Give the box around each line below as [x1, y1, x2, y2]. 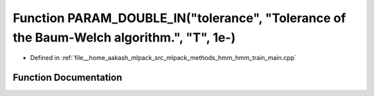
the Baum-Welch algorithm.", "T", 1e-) [12, 30, 236, 45]
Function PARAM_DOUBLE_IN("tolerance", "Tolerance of [12, 10, 346, 26]
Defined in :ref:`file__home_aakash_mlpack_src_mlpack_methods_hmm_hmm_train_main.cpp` [30, 54, 297, 62]
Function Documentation [12, 72, 123, 84]
